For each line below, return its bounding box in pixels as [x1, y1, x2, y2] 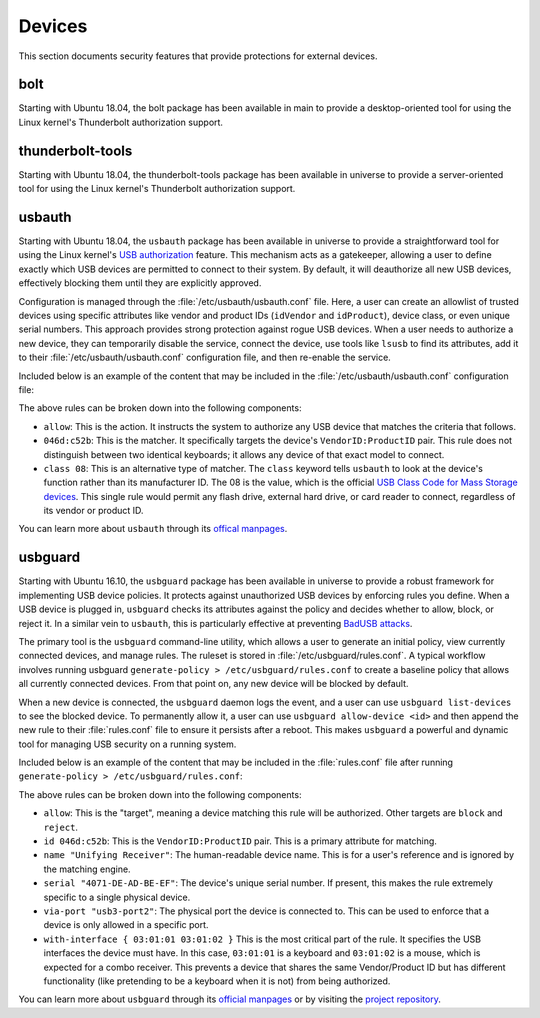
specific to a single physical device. [43, 891, 191, 903]
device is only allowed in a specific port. [43, 919, 209, 931]
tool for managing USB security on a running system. [18, 738, 237, 750]
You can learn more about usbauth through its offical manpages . [18, 523, 288, 535]
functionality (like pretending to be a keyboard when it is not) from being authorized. [43, 975, 391, 987]
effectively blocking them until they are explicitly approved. [18, 277, 262, 289]
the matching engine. [43, 863, 131, 875]
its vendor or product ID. [43, 505, 144, 517]
